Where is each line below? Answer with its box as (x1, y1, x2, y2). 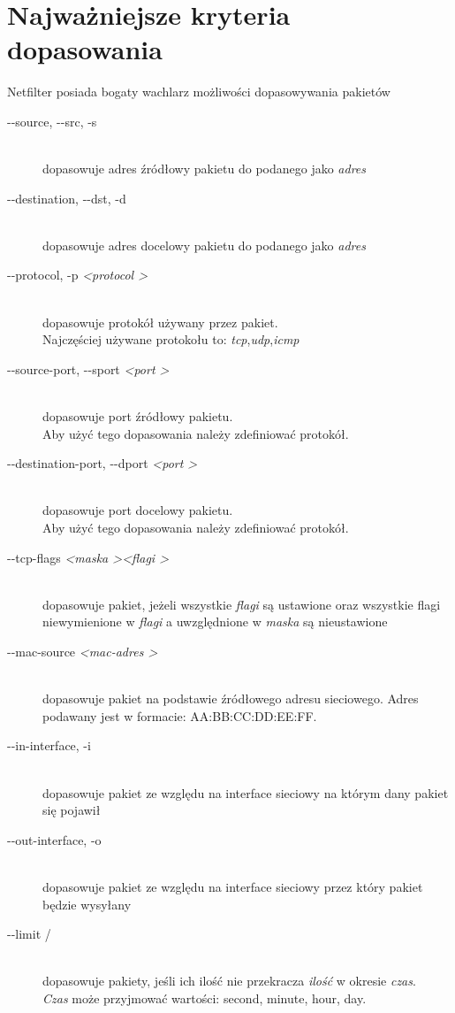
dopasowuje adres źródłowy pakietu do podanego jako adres (42, 159, 367, 178)
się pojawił (42, 801, 101, 819)
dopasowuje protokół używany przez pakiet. (42, 312, 278, 331)
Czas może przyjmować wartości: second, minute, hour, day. (42, 988, 367, 1007)
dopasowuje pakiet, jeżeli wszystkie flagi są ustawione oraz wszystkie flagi (42, 595, 441, 613)
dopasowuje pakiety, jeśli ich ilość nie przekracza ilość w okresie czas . (42, 971, 416, 990)
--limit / (7, 925, 51, 943)
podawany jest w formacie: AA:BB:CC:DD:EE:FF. (42, 706, 317, 725)
